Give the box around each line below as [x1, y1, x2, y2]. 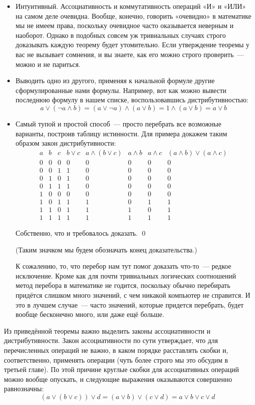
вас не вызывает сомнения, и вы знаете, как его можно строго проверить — [15, 49, 244, 59]
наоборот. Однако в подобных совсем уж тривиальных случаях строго [15, 30, 226, 40]
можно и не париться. [15, 59, 81, 69]
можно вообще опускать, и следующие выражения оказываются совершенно [4, 374, 232, 384]
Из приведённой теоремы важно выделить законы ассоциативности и [4, 325, 211, 336]
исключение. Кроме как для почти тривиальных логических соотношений [15, 270, 236, 280]
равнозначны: [4, 383, 44, 394]
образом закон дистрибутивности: [15, 138, 116, 148]
